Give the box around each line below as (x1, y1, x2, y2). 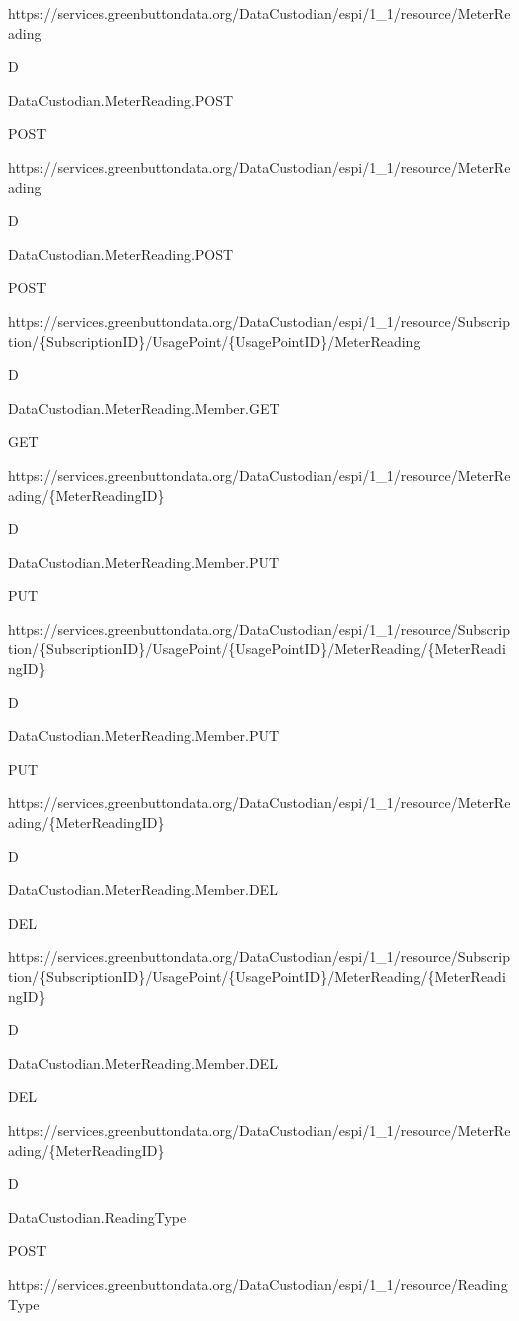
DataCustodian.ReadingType (8, 1206, 187, 1227)
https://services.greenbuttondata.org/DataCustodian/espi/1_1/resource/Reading (8, 1273, 508, 1294)
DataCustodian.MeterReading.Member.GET (8, 397, 280, 418)
